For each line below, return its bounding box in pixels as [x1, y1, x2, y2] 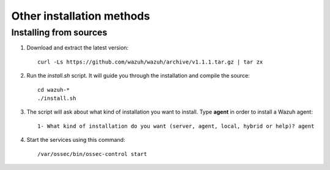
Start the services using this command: [26, 136, 125, 144]
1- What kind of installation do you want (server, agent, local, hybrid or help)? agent [37, 122, 315, 130]
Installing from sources [11, 27, 108, 38]
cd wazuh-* [37, 86, 70, 93]
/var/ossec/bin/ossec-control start [37, 150, 147, 157]
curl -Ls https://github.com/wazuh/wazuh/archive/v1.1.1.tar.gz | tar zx [37, 58, 263, 65]
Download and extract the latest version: [26, 44, 129, 51]
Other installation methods [11, 9, 150, 23]
